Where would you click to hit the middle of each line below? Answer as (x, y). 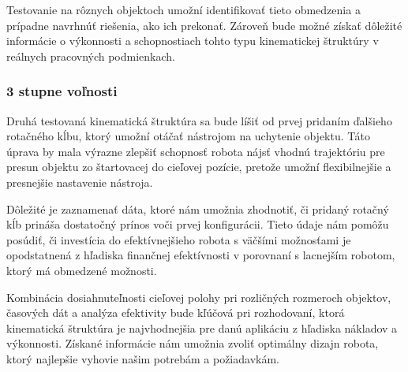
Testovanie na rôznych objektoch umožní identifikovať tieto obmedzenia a (183, 9)
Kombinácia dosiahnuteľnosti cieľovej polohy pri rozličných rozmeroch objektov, (199, 297)
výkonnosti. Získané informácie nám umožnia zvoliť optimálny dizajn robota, (193, 343)
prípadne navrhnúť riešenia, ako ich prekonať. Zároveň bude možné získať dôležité (204, 25)
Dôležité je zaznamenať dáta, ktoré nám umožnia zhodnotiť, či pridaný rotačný (198, 208)
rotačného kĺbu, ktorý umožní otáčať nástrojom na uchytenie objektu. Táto (189, 136)
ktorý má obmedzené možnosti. (82, 270)
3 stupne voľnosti (62, 91)
